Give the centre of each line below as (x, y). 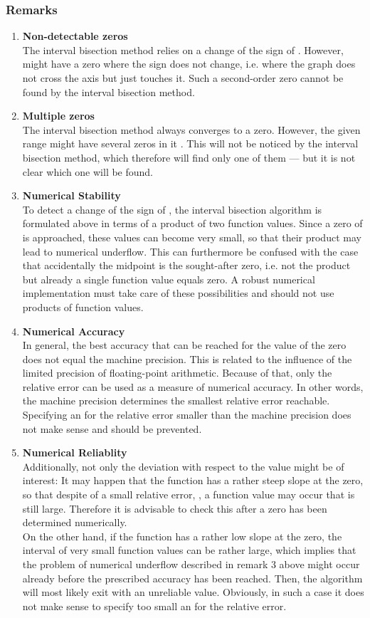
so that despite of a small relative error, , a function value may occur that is (189, 494)
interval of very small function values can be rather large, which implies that (189, 550)
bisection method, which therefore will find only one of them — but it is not (189, 157)
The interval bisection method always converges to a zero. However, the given (191, 129)
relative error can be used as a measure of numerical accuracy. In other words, (193, 386)
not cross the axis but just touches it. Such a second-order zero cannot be (183, 78)
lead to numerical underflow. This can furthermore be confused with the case (190, 251)
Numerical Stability (72, 195)
